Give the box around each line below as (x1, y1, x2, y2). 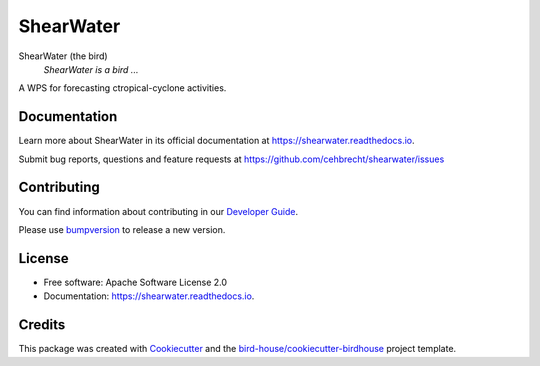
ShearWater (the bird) (18, 50, 109, 62)
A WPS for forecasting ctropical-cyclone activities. (18, 82, 227, 94)
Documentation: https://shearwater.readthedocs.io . (43, 290, 255, 302)
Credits (18, 316, 66, 334)
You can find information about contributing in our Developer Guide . (18, 205, 299, 217)
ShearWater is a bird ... (43, 63, 139, 75)
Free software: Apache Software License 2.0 (43, 276, 228, 288)
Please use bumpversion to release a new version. (18, 223, 226, 235)
